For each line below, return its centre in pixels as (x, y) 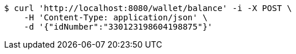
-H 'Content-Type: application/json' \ (116, 17)
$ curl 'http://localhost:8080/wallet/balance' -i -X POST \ (148, 8)
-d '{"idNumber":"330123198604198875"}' (118, 27)
